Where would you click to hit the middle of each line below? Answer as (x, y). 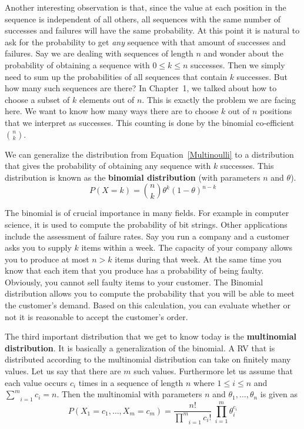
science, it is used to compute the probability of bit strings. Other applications (146, 224)
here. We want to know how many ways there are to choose (112, 111)
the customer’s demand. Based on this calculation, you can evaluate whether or (148, 305)
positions (276, 111)
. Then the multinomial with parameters (129, 394)
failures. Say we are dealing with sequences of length (99, 53)
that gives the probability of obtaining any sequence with (108, 166)
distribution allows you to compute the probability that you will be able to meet (150, 293)
